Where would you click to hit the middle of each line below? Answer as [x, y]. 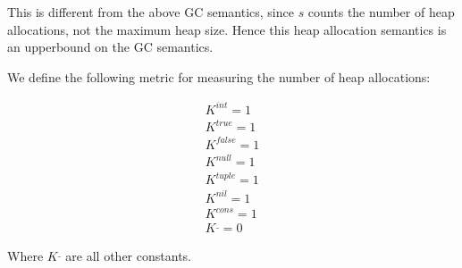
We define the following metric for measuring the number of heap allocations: [219, 76]
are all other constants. [128, 256]
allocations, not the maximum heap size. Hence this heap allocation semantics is [227, 29]
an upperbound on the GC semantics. [110, 47]
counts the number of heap [381, 12]
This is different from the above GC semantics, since [151, 12]
